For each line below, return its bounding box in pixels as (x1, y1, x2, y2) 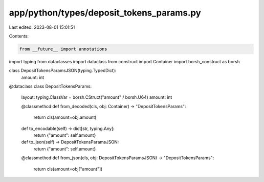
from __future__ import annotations (19, 46, 108, 52)
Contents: (9, 33, 29, 39)
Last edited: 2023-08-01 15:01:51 (9, 24, 75, 30)
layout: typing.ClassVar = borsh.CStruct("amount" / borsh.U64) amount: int (21, 94, 172, 100)
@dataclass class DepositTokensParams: (9, 83, 92, 90)
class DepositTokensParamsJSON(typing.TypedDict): (9, 68, 117, 73)
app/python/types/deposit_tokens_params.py (9, 7, 201, 18)
